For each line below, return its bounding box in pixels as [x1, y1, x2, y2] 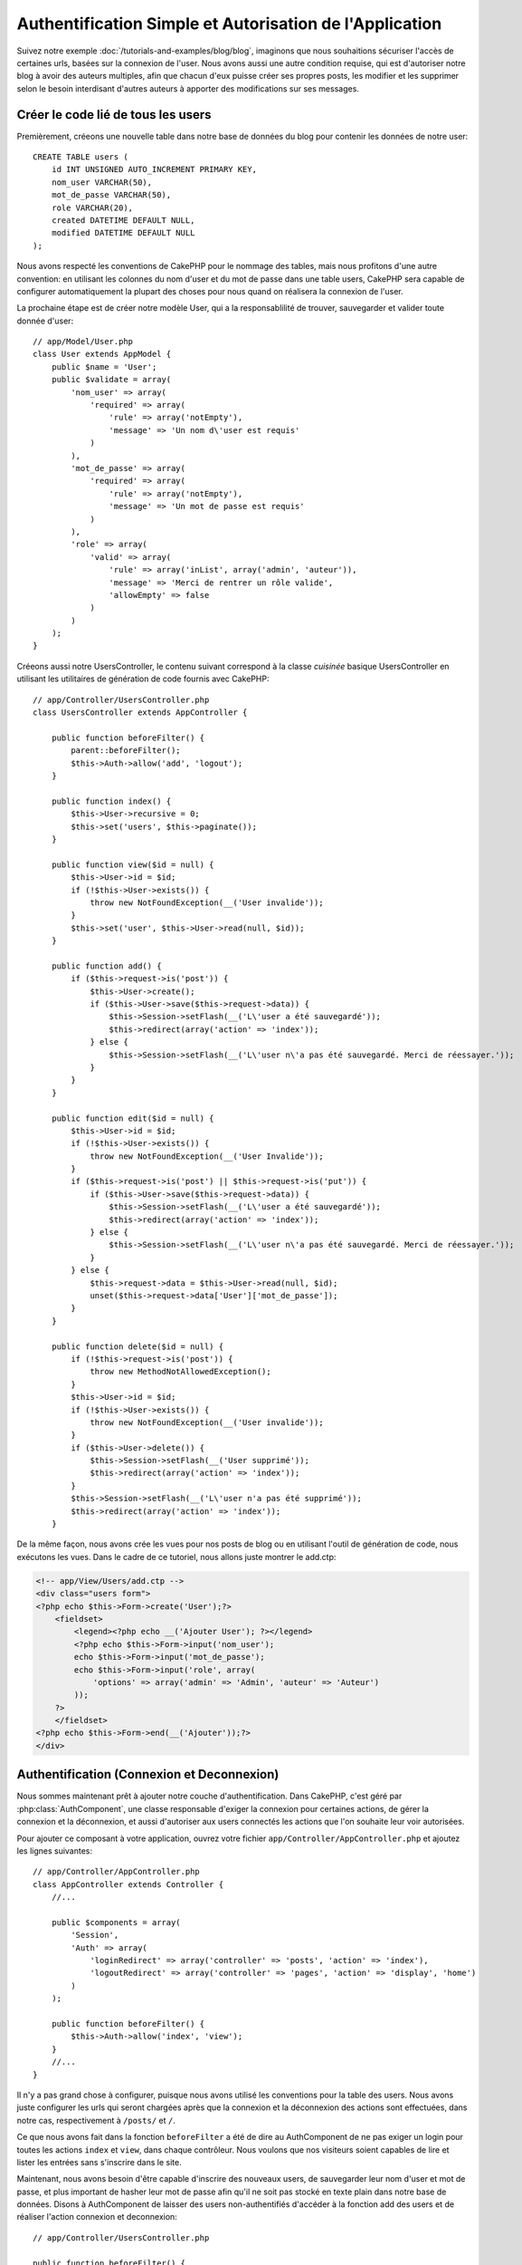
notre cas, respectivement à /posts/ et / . [16, 2115, 176, 2125]
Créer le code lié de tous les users [16, 107, 212, 122]
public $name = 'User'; [51, 361, 157, 371]
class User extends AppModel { [33, 349, 172, 360]
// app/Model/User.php [33, 336, 134, 347]
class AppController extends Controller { [33, 1879, 224, 1889]
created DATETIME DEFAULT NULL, [51, 215, 195, 226]
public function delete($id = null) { [51, 1341, 224, 1352]
